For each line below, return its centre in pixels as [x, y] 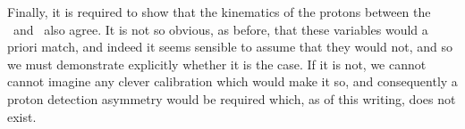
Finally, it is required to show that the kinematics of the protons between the [219, 12]
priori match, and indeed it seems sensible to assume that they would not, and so [230, 47]
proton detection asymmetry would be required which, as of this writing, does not [232, 98]
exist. [22, 116]
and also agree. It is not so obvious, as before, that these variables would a [220, 29]
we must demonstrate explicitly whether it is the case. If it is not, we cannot [217, 64]
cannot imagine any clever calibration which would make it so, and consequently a [232, 81]
